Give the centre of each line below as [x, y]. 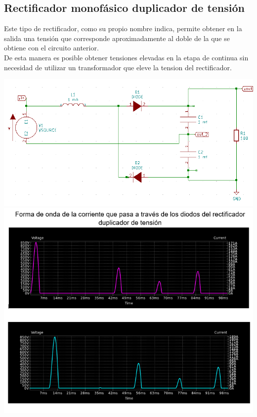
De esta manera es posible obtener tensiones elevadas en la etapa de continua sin [126, 57]
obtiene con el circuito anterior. [51, 48]
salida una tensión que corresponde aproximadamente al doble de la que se [117, 38]
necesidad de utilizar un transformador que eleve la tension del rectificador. [118, 67]
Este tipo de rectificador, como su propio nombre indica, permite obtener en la [123, 28]
